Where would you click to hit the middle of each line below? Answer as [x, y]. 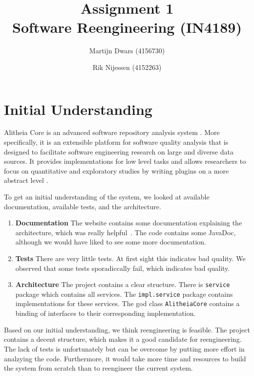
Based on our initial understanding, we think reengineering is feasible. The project [127, 329]
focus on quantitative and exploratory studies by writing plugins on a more [116, 170]
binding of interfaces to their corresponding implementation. [106, 313]
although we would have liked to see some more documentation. [111, 242]
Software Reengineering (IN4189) [127, 27]
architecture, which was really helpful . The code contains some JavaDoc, [126, 232]
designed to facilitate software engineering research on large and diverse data [119, 151]
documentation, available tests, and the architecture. [83, 206]
